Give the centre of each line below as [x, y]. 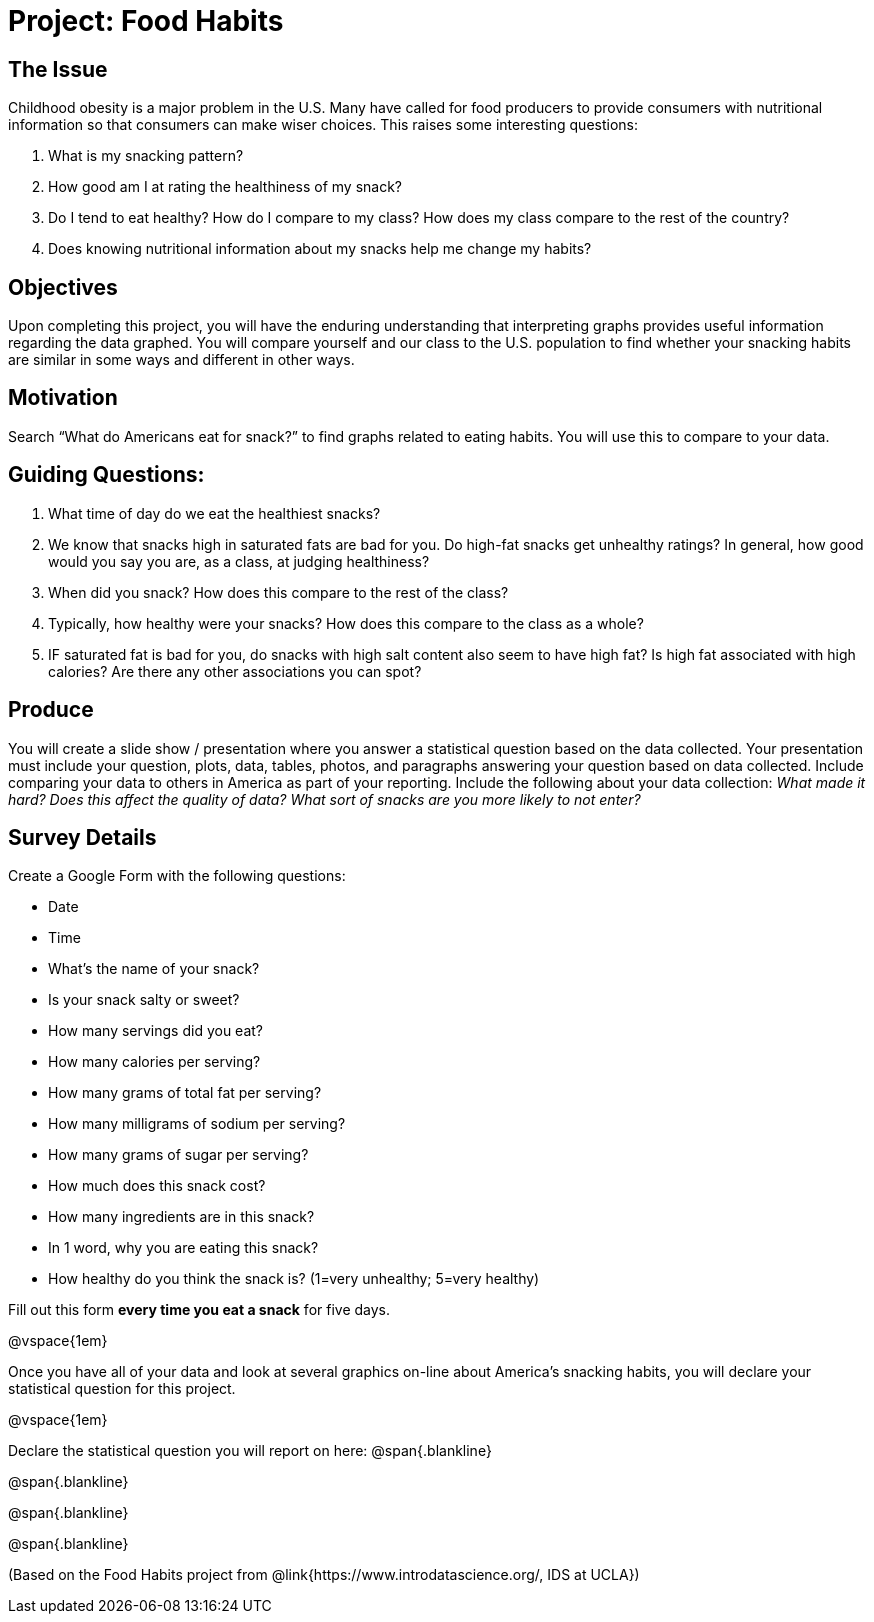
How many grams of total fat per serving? [185, 1093]
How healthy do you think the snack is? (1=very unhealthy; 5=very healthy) [294, 1279]
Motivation [63, 398]
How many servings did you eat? [155, 1031]
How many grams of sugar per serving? [178, 1155]
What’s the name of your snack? [154, 969]
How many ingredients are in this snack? [181, 1217]
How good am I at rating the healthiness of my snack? [225, 187]
